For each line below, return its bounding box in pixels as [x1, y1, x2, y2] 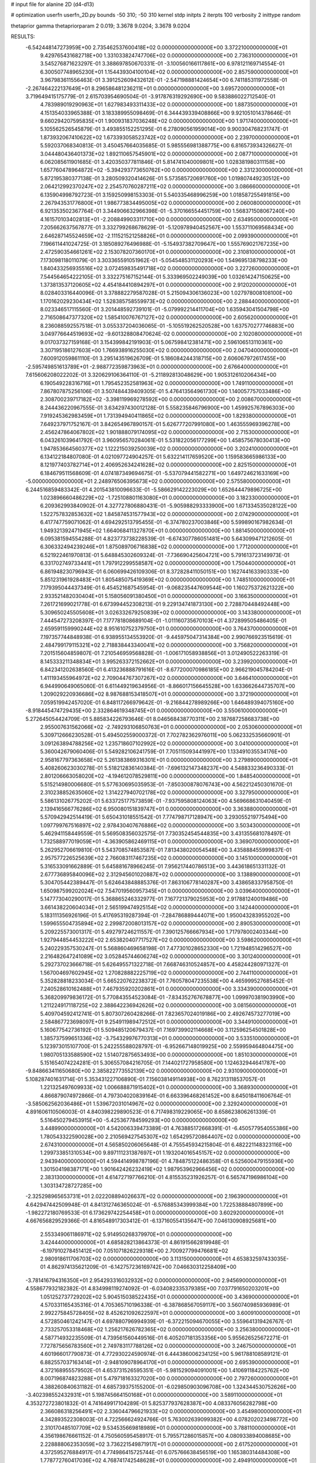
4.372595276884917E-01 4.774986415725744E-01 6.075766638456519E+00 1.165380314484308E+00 [40, 1448, 290, 1455]
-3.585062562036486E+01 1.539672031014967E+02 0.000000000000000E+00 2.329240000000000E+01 [25, 1100, 288, 1107]
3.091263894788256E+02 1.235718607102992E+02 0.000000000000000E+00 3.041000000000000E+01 [40, 740, 298, 747]
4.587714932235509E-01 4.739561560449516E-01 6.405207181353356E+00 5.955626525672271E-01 [40, 1334, 289, 1341]
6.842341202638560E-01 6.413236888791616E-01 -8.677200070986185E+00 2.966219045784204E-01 [40, 666, 293, 673]
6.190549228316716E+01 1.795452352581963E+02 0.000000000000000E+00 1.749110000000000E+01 [40, 379, 294, 386]
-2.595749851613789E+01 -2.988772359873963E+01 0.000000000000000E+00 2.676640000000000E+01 [25, 363, 288, 370]
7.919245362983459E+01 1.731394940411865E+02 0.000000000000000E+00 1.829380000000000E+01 [40, 413, 297, 420]
